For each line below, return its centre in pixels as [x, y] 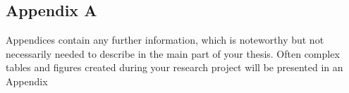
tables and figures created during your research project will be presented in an [174, 67]
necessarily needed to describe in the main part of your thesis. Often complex [173, 53]
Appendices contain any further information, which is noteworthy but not [165, 39]
